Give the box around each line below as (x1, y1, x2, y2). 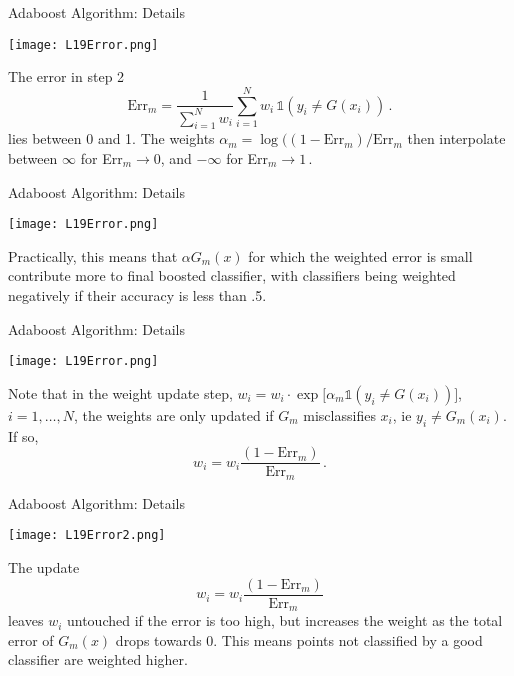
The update (8, 557, 80, 577)
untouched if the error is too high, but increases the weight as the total (66, 610, 503, 631)
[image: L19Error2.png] (8, 528, 166, 543)
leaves (8, 610, 44, 631)
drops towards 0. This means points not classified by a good (115, 629, 483, 650)
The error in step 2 (8, 66, 125, 87)
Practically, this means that (8, 245, 178, 266)
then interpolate (407, 128, 506, 149)
